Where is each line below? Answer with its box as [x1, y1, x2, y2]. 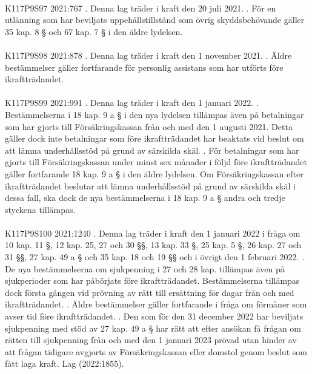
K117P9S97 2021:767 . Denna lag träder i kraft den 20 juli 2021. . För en [5, 1, 276, 14]
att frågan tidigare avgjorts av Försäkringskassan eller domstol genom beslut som [5, 345, 307, 358]
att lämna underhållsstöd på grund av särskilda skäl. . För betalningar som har [5, 143, 299, 156]
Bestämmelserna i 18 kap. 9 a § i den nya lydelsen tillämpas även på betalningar [5, 108, 304, 120]
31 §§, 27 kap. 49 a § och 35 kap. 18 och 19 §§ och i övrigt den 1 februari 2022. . [5, 251, 305, 263]
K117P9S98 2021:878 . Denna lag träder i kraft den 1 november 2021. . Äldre [5, 48, 292, 61]
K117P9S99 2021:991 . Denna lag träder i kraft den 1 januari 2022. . [5, 96, 259, 109]
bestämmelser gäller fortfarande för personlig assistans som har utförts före [5, 61, 284, 73]
